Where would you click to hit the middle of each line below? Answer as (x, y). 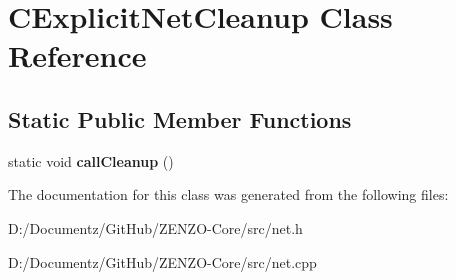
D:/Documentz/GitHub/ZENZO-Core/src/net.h (155, 227)
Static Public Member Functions (180, 118)
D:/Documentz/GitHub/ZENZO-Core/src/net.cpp (162, 261)
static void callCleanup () (91, 160)
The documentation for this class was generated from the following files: (228, 194)
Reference (77, 55)
